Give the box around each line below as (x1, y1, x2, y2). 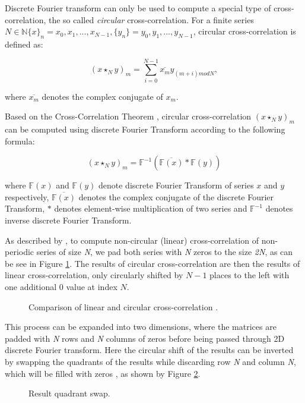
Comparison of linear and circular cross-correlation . (28, 300, 218, 313)
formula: (5, 134, 35, 147)
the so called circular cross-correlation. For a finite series (48, 13, 254, 26)
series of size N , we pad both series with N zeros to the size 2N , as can (36, 245, 293, 258)
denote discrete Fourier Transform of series (99, 179, 254, 191)
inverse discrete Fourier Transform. (5, 214, 132, 226)
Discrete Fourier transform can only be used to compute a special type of (5, 2, 271, 14)
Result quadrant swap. (28, 387, 110, 399)
